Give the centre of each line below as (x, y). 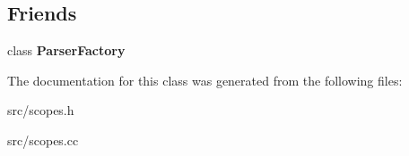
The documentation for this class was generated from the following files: (205, 80)
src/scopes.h (41, 110)
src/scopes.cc (43, 140)
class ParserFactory (66, 50)
